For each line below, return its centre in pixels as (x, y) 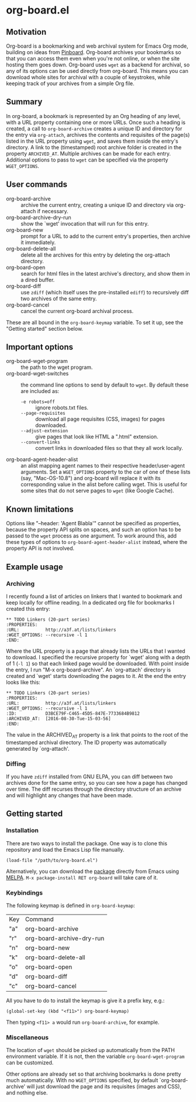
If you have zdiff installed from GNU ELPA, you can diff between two (90, 777)
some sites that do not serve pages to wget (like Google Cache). (97, 490)
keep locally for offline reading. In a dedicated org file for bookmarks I (90, 602)
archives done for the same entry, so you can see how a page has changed (97, 783)
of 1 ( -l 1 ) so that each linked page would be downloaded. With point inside (97, 663)
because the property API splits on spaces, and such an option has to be (94, 530)
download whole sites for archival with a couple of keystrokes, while (88, 77)
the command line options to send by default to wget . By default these (105, 385)
